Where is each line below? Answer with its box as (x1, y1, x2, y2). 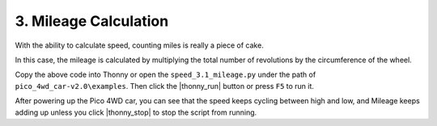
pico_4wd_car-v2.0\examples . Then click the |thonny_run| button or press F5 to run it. (15, 81, 315, 90)
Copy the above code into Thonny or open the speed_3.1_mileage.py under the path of (15, 69, 316, 80)
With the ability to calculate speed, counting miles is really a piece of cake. (15, 40, 265, 50)
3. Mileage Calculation (15, 12, 169, 30)
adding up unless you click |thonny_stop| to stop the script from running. (15, 107, 257, 117)
